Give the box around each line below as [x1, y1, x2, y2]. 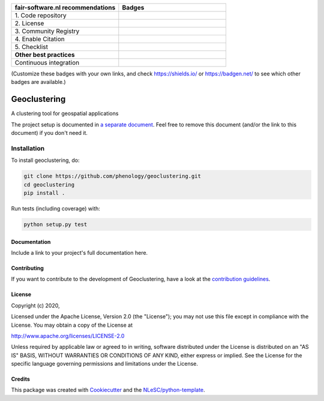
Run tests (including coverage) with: [11, 204, 100, 212]
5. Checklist [14, 43, 48, 51]
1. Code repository [14, 11, 67, 19]
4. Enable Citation [14, 35, 65, 43]
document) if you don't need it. [11, 129, 88, 137]
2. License [14, 19, 44, 27]
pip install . [23, 189, 65, 196]
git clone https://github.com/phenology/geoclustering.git [23, 173, 201, 180]
